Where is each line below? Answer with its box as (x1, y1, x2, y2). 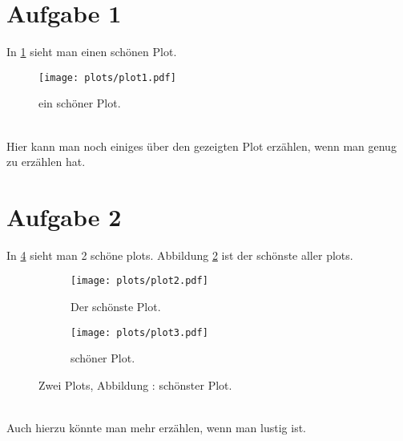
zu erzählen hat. (6, 153, 86, 170)
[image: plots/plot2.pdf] (71, 275, 208, 287)
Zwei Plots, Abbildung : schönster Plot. (38, 376, 232, 393)
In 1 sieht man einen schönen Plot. (6, 43, 177, 60)
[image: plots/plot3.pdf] (71, 326, 208, 338)
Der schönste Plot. (71, 298, 161, 315)
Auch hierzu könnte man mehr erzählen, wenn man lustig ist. (6, 419, 306, 436)
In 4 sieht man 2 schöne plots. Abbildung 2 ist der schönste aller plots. (6, 246, 353, 263)
